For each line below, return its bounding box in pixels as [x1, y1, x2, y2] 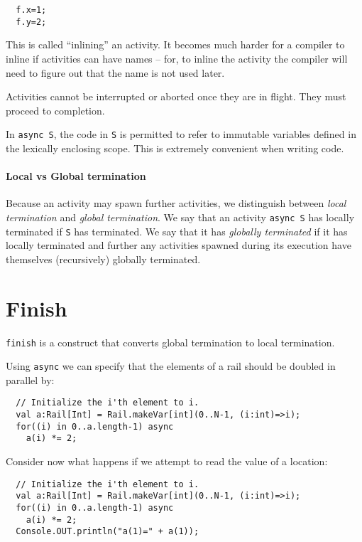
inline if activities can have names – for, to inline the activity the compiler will [6, 51, 348, 65]
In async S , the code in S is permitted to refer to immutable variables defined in [6, 127, 356, 142]
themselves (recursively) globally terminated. [6, 251, 201, 266]
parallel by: [6, 372, 55, 387]
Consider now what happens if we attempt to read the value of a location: [6, 454, 328, 469]
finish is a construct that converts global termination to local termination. [6, 334, 335, 349]
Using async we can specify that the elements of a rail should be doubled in [6, 358, 336, 373]
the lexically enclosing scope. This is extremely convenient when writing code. [6, 140, 344, 155]
